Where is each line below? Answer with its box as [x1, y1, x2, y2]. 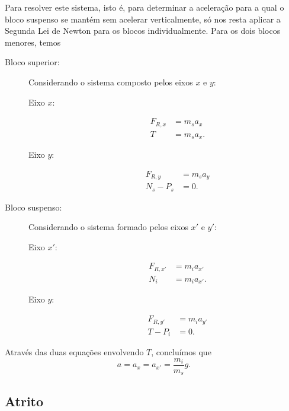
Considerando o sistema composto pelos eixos [28, 75, 193, 88]
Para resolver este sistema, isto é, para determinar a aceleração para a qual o [5, 1, 284, 13]
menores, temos [5, 36, 61, 48]
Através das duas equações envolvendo [5, 346, 144, 358]
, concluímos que [151, 346, 211, 358]
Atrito [5, 391, 44, 410]
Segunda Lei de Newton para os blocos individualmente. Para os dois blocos [5, 24, 281, 37]
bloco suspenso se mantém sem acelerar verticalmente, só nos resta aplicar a [5, 12, 281, 25]
